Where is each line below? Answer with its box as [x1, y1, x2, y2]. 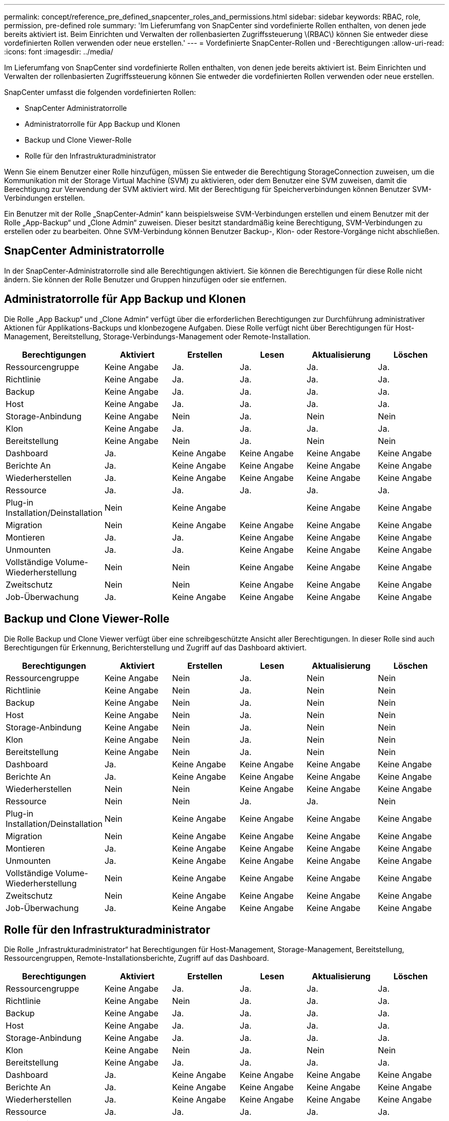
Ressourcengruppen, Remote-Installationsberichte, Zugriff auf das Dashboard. [4, 954, 269, 963]
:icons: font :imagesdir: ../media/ [4, 47, 113, 56]
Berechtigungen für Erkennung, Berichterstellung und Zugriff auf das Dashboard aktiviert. [4, 643, 307, 652]
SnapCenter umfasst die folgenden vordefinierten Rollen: [4, 88, 196, 96]
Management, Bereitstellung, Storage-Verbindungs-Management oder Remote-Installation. [4, 332, 311, 341]
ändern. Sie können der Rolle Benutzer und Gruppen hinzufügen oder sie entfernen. [4, 275, 287, 284]
